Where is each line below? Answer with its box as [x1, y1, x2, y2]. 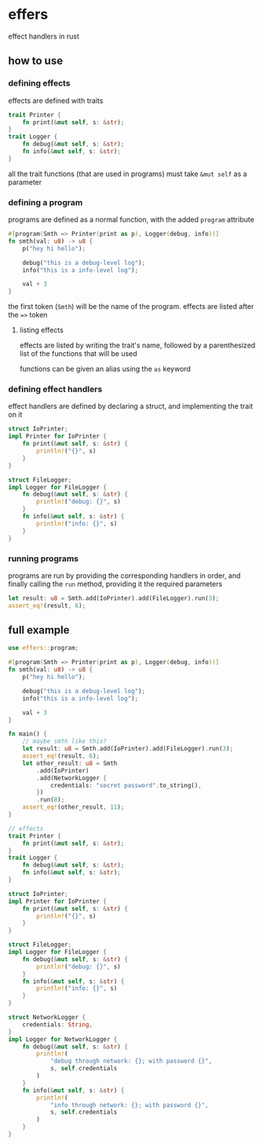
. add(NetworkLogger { [36, 774, 108, 782]
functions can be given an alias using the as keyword [19, 364, 191, 374]
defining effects [8, 78, 71, 89]
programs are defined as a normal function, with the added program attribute [8, 215, 255, 225]
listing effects [19, 325, 64, 335]
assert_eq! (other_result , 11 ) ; [22, 803, 125, 811]
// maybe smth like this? [22, 737, 108, 746]
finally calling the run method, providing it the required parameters [8, 579, 223, 589]
